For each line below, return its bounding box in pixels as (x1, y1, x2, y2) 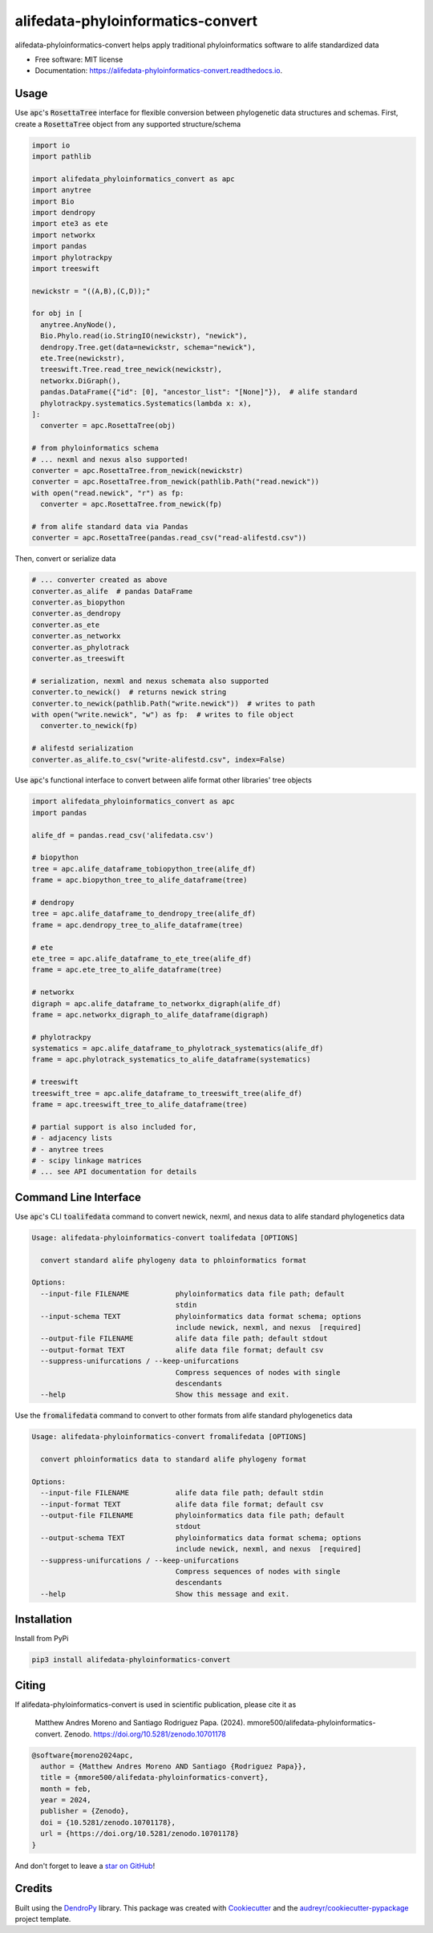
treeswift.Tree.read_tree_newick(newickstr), (40, 365, 222, 374)
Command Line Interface (14, 1191, 142, 1204)
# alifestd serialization (31, 744, 134, 753)
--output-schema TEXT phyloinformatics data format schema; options (40, 1533, 362, 1543)
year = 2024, (40, 1796, 91, 1805)
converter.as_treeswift (31, 653, 126, 663)
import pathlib (31, 152, 91, 160)
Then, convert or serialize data (14, 554, 116, 564)
